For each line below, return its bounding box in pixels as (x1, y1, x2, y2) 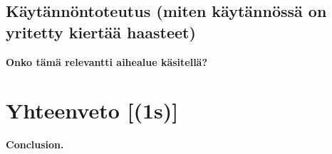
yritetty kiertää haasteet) (6, 21, 196, 43)
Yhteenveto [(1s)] (6, 96, 179, 125)
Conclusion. (6, 137, 64, 152)
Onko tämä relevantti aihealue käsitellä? (6, 54, 208, 69)
